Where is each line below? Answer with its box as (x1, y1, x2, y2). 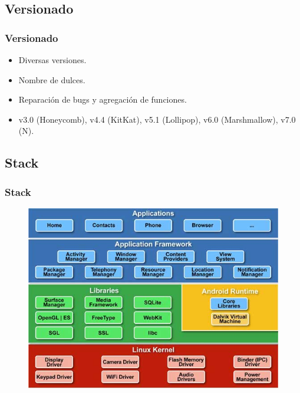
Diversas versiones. (18, 54, 87, 65)
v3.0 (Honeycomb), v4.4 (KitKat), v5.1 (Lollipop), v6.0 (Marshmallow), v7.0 (18, 113, 296, 125)
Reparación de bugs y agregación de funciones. (18, 93, 187, 106)
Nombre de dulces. (18, 73, 85, 86)
